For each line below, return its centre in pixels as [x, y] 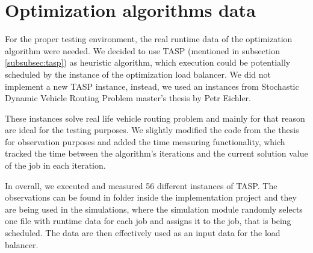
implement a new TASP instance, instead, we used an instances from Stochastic [152, 86]
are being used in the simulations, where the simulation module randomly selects [154, 209]
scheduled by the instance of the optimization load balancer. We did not [138, 74]
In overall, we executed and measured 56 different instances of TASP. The [141, 185]
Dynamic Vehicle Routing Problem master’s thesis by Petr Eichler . [128, 98]
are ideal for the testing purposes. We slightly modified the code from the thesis [152, 130]
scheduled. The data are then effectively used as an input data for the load [143, 233]
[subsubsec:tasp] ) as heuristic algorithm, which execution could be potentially [148, 62]
